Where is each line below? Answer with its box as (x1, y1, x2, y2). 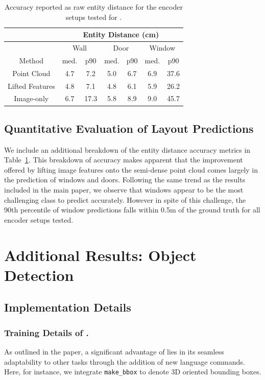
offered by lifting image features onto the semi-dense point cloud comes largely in (4, 164, 258, 175)
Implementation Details (4, 299, 131, 315)
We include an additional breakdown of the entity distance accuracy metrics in (4, 144, 251, 155)
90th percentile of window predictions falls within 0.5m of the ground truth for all (4, 204, 260, 215)
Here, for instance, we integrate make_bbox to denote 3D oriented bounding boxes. (4, 366, 261, 377)
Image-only (14, 93, 49, 104)
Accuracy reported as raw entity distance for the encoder (5, 2, 183, 12)
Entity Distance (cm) (83, 29, 159, 40)
